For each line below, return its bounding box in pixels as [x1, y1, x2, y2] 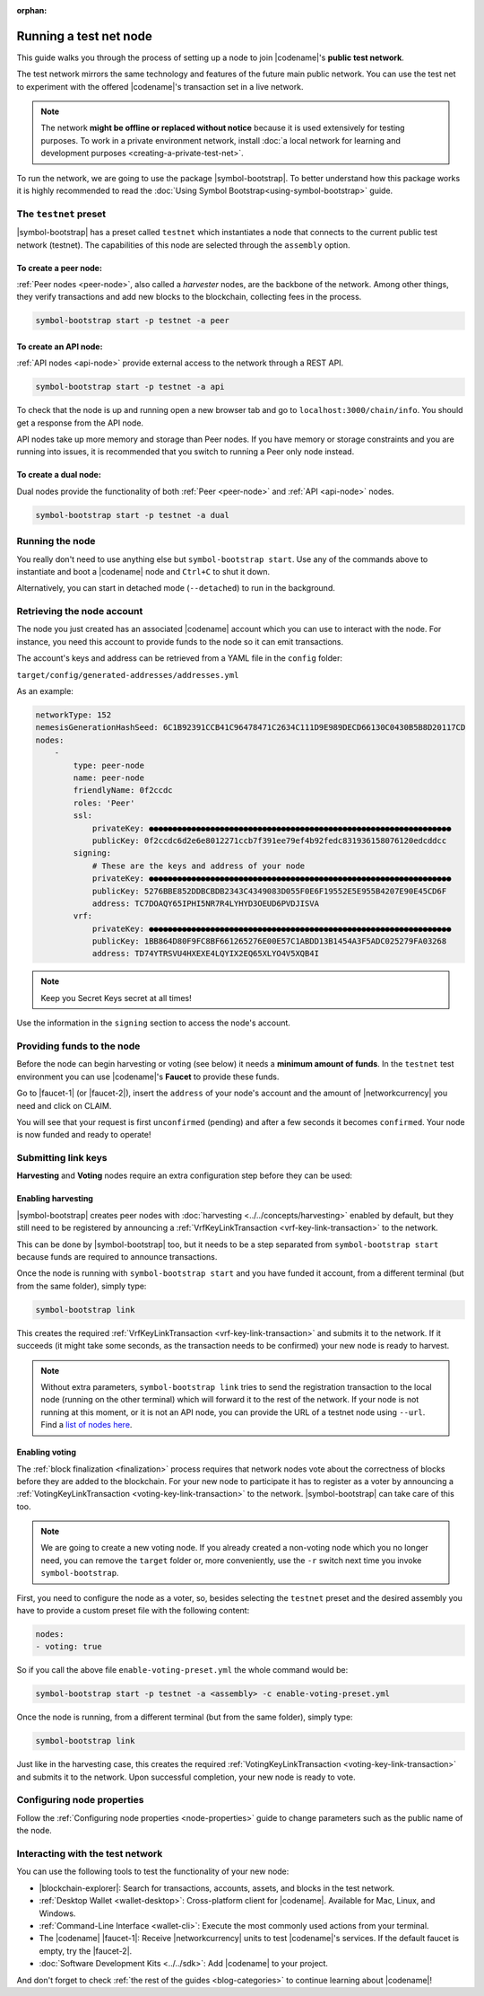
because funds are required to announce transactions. [16, 1252, 218, 1262]
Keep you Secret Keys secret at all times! [40, 992, 192, 1003]
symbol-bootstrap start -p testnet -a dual [35, 510, 230, 520]
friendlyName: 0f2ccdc [73, 786, 174, 796]
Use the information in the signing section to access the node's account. [16, 1017, 291, 1028]
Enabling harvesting [16, 1193, 94, 1204]
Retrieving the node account [16, 605, 143, 618]
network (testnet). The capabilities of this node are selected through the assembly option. [16, 239, 350, 251]
